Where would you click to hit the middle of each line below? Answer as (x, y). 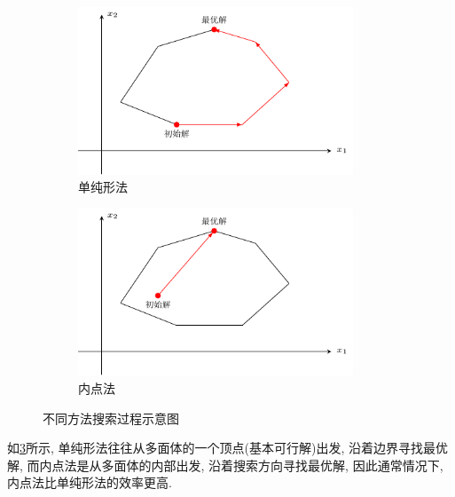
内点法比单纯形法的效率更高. (90, 482)
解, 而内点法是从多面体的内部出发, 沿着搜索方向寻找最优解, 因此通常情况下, (225, 465)
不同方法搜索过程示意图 (111, 418)
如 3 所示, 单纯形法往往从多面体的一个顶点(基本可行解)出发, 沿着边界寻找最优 (227, 448)
